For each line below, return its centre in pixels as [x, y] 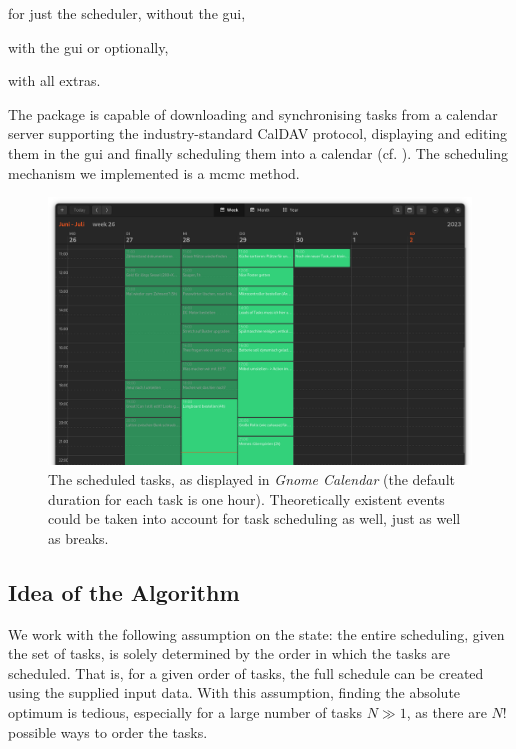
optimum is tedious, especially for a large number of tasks [185, 712]
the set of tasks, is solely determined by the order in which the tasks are [229, 653]
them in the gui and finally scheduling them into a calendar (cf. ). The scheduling [258, 152]
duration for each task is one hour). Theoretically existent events [246, 498]
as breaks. [78, 537]
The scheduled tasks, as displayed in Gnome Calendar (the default [251, 479]
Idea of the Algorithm [124, 591]
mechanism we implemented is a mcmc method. [154, 172]
